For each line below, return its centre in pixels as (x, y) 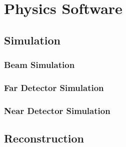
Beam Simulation (39, 65)
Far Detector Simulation (54, 87)
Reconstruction (44, 138)
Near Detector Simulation (57, 110)
